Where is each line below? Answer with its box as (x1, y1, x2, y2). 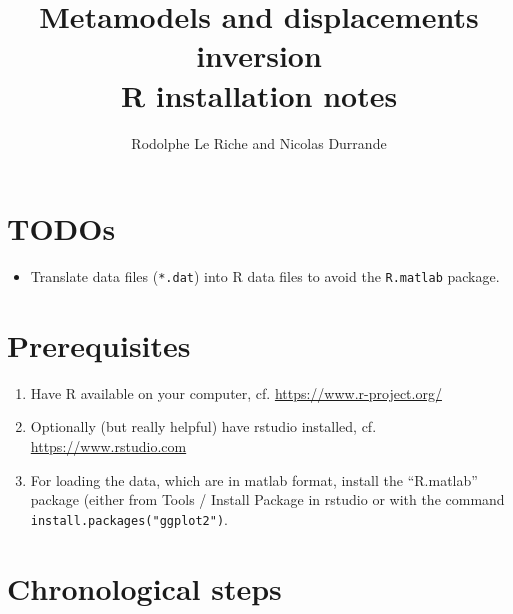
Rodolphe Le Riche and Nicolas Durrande (131, 132, 387, 153)
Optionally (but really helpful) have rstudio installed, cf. (30, 416, 377, 437)
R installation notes (120, 74, 398, 115)
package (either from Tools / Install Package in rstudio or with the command (30, 489, 505, 510)
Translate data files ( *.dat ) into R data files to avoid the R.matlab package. (30, 266, 500, 287)
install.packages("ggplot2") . (30, 508, 228, 529)
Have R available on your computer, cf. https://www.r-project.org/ (30, 382, 442, 403)
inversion (196, 35, 322, 76)
